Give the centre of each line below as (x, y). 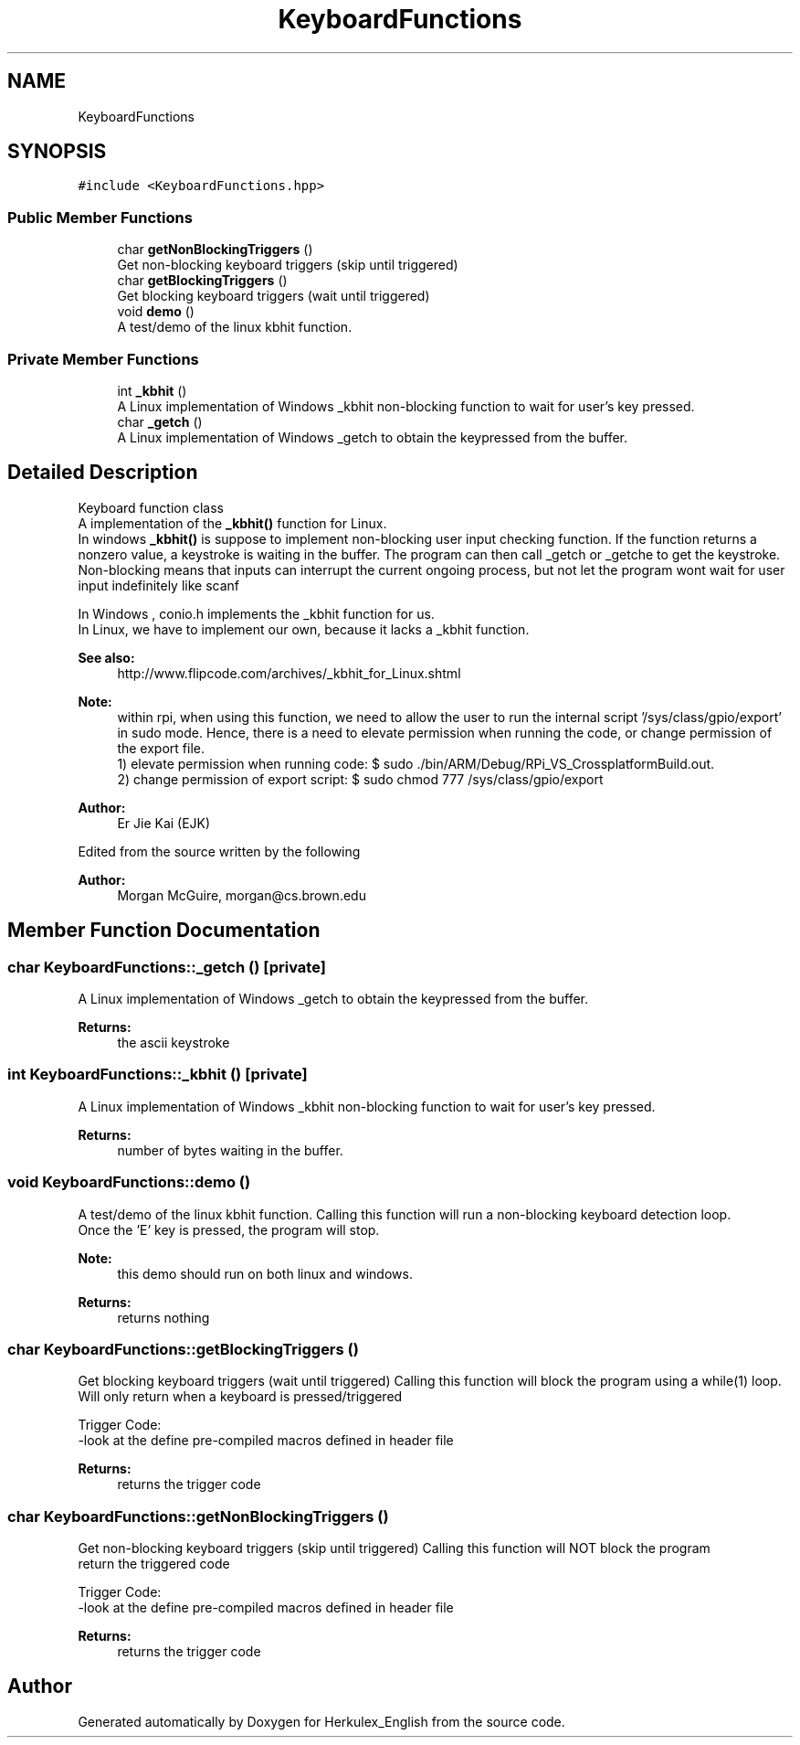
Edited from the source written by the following (219, 851)
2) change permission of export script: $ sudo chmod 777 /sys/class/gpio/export (360, 779)
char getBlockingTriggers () (202, 281)
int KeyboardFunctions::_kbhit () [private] (158, 1075)
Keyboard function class (151, 507)
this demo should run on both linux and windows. (265, 1273)
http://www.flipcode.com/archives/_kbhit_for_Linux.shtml (289, 673)
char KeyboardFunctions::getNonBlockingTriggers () (198, 1516)
